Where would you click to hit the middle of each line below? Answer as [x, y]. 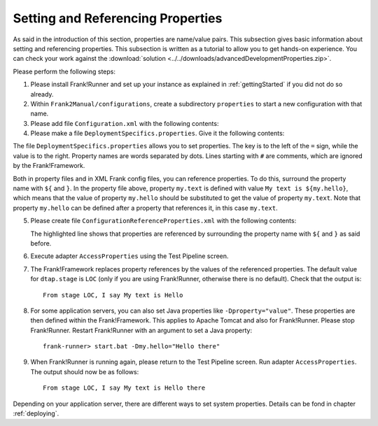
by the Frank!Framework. [49, 166]
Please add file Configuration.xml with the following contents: [125, 123]
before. [41, 243]
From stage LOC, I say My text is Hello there [124, 388]
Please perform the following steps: [64, 71]
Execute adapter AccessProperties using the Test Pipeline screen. [129, 256]
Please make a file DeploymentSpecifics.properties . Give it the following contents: [157, 134]
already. [42, 94]
